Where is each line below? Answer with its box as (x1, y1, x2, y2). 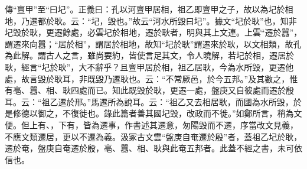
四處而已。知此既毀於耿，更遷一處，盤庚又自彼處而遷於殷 (70, 84, 294, 96)
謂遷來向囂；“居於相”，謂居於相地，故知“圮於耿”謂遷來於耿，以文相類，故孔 (5, 37, 302, 50)
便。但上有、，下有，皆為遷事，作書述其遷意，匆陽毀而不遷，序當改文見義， (5, 118, 298, 131)
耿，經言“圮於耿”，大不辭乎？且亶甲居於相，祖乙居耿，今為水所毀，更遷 (5, 60, 286, 73)
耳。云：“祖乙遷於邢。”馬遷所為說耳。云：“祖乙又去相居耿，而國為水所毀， (5, 95, 293, 108)
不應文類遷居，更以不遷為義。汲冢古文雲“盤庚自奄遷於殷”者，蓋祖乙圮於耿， (5, 130, 302, 142)
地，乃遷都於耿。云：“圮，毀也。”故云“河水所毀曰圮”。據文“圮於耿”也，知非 (5, 14, 297, 27)
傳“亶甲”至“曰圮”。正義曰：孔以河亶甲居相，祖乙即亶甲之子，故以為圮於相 (5, 3, 293, 15)
